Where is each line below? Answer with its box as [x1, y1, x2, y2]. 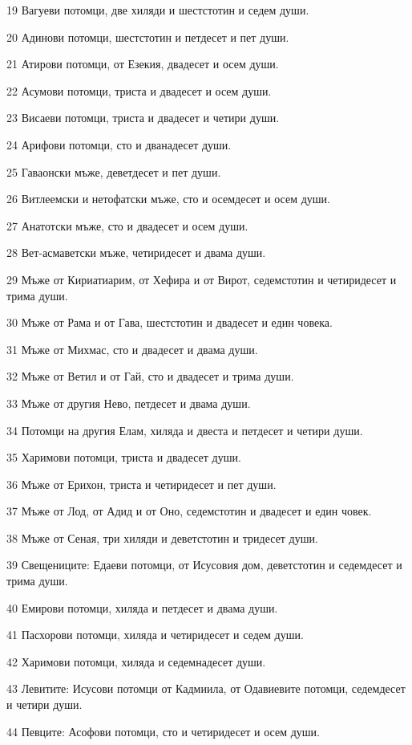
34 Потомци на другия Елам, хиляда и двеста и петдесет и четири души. [6, 421, 363, 438]
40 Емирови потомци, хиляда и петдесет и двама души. [6, 599, 278, 616]
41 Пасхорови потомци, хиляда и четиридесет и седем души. [6, 626, 304, 643]
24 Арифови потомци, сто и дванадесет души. [6, 136, 232, 153]
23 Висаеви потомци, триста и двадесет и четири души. [6, 109, 280, 126]
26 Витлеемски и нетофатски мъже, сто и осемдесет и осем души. [6, 190, 330, 207]
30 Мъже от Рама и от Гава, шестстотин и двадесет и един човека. [6, 314, 333, 331]
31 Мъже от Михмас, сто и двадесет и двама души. [6, 340, 258, 357]
